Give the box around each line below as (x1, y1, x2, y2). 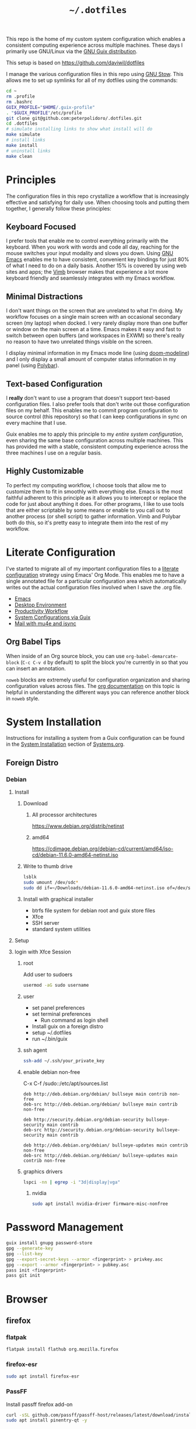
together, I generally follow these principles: (6, 205, 112, 212)
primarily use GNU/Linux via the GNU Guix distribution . (6, 48, 138, 55)
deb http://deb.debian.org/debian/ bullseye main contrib (23, 1091, 167, 1097)
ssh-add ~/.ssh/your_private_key (23, 1058, 105, 1063)
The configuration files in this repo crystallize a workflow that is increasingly (6, 192, 190, 199)
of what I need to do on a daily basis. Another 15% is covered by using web (6, 262, 187, 269)
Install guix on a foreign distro (32, 1022, 104, 1029)
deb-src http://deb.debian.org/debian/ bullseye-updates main (23, 1152, 178, 1158)
